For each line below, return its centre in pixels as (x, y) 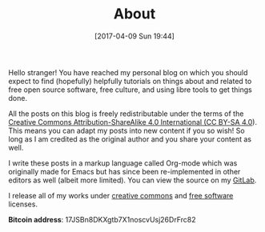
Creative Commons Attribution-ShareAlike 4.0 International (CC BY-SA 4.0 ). (133, 122)
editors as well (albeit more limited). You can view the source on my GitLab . (132, 180)
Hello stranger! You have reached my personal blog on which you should (128, 72)
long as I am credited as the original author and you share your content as (130, 139)
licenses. (23, 204)
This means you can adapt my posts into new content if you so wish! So (127, 130)
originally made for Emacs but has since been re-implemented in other (124, 171)
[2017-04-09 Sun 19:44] (135, 36)
